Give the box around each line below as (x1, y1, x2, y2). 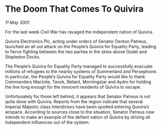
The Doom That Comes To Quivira (5, 3, 144, 15)
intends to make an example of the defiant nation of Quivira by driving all (5, 114, 150, 120)
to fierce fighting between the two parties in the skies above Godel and (5, 49, 147, 55)
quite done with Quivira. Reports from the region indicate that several (5, 98, 143, 104)
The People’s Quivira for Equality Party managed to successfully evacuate (5, 63, 153, 69)
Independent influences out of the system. (5, 119, 90, 125)
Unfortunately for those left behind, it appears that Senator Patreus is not (5, 93, 151, 99)
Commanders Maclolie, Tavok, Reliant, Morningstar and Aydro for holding (5, 79, 151, 85)
